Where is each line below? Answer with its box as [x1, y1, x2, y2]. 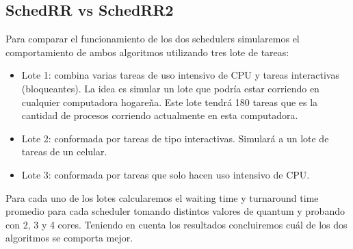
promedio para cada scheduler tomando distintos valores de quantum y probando [5, 204, 345, 218]
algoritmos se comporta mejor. [5, 231, 133, 245]
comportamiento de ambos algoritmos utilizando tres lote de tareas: [5, 44, 289, 59]
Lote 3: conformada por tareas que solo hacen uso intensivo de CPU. [21, 167, 310, 181]
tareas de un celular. [21, 144, 107, 159]
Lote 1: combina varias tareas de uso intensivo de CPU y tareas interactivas [21, 68, 339, 82]
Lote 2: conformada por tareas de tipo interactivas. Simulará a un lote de [21, 131, 329, 145]
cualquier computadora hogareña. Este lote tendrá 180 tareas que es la [21, 94, 318, 109]
